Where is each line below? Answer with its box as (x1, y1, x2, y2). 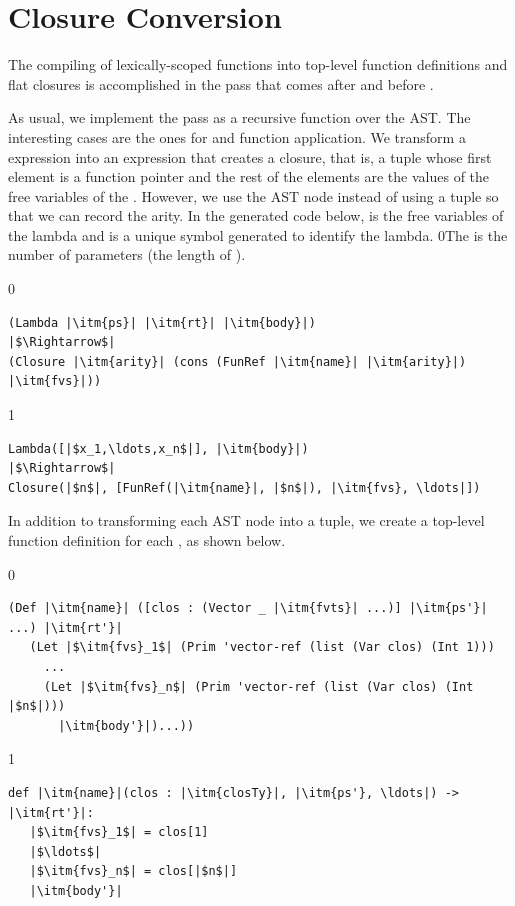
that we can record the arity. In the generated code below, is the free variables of (8, 205, 504, 226)
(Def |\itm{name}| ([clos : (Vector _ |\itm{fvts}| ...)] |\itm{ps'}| (8, 601, 488, 616)
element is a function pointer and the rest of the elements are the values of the (8, 166, 490, 187)
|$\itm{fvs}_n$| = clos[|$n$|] (29, 864, 238, 879)
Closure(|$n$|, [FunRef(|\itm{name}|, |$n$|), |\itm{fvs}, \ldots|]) (8, 480, 481, 495)
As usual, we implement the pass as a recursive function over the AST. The (8, 107, 471, 128)
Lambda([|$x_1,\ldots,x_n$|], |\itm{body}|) (8, 441, 309, 456)
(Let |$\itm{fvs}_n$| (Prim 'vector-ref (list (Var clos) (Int (43, 679, 474, 694)
